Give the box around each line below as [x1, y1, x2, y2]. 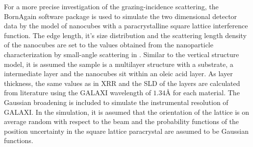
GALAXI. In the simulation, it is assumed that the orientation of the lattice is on [4, 106, 250, 117]
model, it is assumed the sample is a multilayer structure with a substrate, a [4, 59, 233, 69]
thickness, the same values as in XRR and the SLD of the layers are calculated [4, 78, 240, 88]
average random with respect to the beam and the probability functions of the [4, 116, 239, 126]
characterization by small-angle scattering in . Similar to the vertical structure [4, 49, 239, 59]
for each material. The [173, 87, 240, 98]
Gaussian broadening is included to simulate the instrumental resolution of [4, 97, 228, 107]
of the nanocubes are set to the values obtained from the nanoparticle [4, 40, 213, 50]
